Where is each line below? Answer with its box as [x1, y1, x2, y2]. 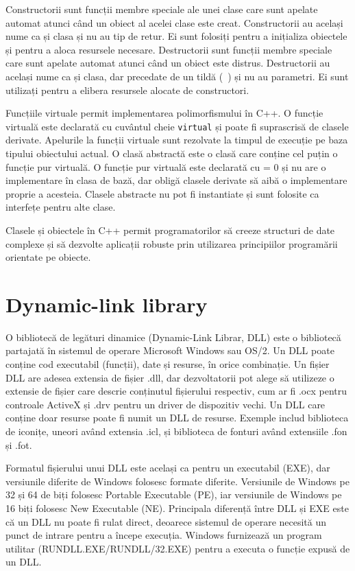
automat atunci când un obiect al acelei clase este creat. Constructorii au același [5, 15, 343, 30]
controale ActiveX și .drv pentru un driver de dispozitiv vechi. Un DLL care [5, 397, 326, 411]
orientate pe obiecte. [5, 250, 91, 264]
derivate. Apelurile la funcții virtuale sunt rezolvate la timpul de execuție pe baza [5, 132, 348, 147]
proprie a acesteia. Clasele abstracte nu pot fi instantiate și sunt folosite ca [5, 186, 319, 200]
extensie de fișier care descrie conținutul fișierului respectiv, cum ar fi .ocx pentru [5, 384, 347, 398]
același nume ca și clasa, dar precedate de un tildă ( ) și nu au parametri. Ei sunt [5, 69, 349, 83]
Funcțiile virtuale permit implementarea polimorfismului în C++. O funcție [5, 106, 323, 120]
